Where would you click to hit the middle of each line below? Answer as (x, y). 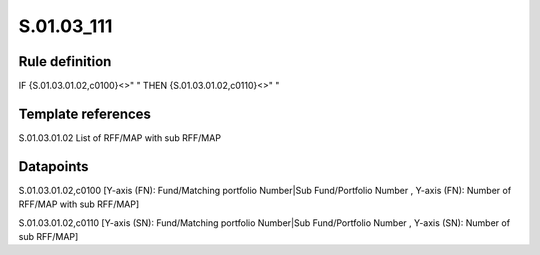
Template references (85, 113)
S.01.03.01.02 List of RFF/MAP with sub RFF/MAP (120, 137)
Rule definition (65, 61)
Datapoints (53, 166)
